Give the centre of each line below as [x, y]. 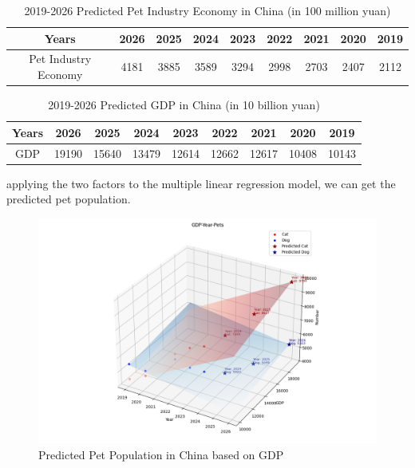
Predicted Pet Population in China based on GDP [161, 454]
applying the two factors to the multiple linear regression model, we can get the [201, 183]
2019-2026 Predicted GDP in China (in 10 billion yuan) [184, 105]
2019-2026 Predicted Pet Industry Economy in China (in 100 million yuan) [207, 10]
